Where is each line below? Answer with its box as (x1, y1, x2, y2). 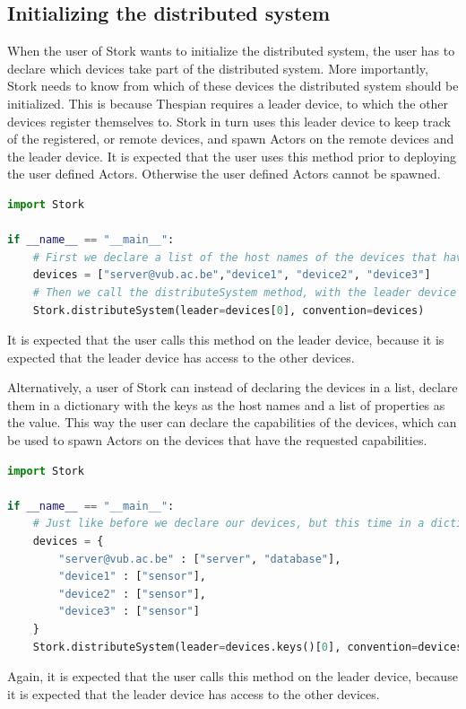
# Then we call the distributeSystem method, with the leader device (32, 285, 457, 299)
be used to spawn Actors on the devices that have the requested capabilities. (7, 431, 427, 450)
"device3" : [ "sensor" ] (58, 605, 200, 618)
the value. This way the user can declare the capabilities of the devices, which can (7, 413, 457, 432)
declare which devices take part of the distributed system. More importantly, (7, 58, 428, 77)
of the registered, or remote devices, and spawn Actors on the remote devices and (7, 129, 454, 148)
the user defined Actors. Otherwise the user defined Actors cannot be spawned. (7, 164, 441, 183)
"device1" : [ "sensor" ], (58, 570, 206, 583)
